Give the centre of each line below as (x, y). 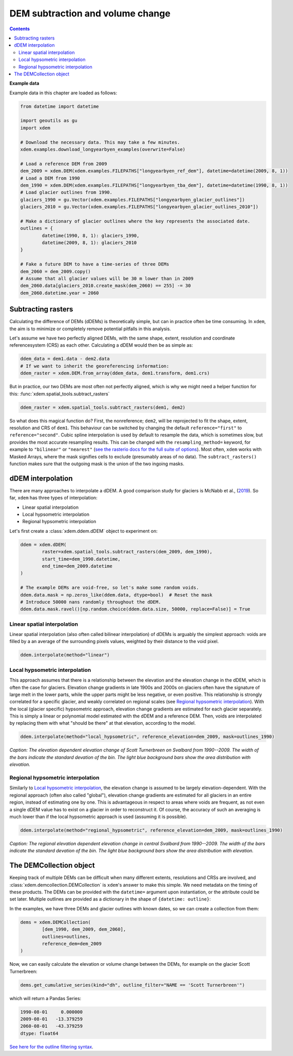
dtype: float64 (39, 1033)
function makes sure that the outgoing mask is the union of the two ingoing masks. (97, 464)
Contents (20, 29)
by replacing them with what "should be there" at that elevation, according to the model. (103, 723)
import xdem (35, 128)
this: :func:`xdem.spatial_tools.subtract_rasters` (60, 394)
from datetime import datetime (60, 106)
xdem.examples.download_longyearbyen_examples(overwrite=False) (103, 150)
